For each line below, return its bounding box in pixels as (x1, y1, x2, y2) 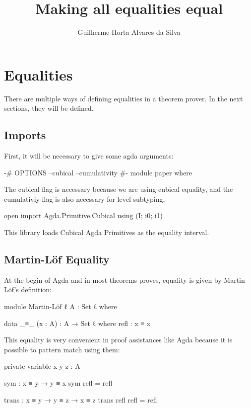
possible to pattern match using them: (4, 344, 120, 354)
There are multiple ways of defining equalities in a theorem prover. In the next (4, 93, 243, 103)
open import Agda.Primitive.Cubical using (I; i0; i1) (4, 210, 163, 221)
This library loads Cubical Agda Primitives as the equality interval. (4, 227, 209, 238)
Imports (4, 127, 46, 143)
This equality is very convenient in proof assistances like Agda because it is (4, 334, 233, 345)
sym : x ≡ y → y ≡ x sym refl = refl (4, 377, 113, 388)
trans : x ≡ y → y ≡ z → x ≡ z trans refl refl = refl (4, 394, 157, 405)
